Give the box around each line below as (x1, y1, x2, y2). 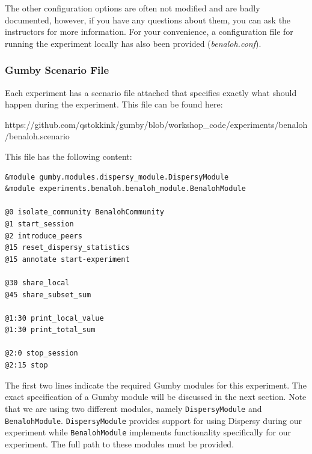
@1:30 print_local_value (5, 313, 104, 322)
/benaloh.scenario (5, 130, 70, 142)
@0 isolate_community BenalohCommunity (5, 208, 164, 217)
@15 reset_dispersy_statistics (5, 243, 130, 252)
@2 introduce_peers (5, 231, 82, 240)
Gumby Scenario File (5, 62, 109, 77)
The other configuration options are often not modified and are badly (5, 2, 260, 14)
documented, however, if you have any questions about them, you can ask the (5, 13, 291, 26)
